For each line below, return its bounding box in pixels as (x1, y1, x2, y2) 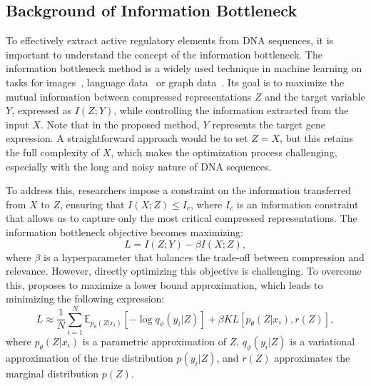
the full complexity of (6, 144, 100, 159)
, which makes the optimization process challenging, (111, 144, 337, 159)
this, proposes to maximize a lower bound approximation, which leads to (6, 277, 323, 292)
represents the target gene (212, 116, 325, 131)
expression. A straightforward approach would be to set (6, 131, 248, 146)
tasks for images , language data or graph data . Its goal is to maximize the (6, 74, 345, 89)
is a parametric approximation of (82, 334, 226, 349)
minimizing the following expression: (6, 291, 165, 306)
